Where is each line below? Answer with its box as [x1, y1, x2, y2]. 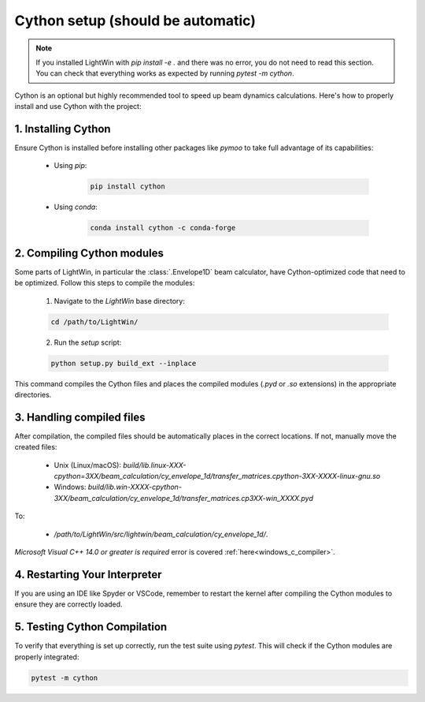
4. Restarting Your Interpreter [14, 568, 162, 581]
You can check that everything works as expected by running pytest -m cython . [35, 69, 294, 78]
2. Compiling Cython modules [14, 246, 164, 260]
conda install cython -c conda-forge [90, 223, 236, 233]
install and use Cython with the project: [14, 102, 142, 111]
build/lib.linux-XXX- [123, 460, 187, 469]
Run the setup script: [54, 338, 122, 347]
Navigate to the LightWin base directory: [54, 296, 185, 305]
